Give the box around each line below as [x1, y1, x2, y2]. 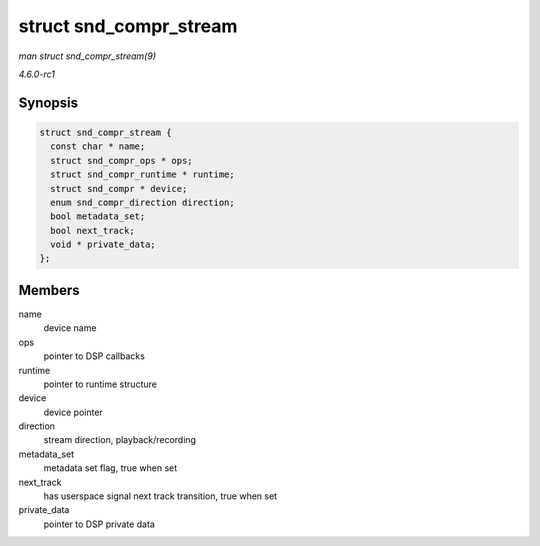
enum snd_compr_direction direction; [50, 196, 235, 208]
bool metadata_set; [50, 211, 146, 222]
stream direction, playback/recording [43, 434, 197, 446]
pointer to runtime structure [43, 378, 157, 390]
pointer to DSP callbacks [43, 350, 145, 362]
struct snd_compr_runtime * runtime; [50, 169, 235, 180]
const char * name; [50, 141, 146, 152]
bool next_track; [50, 225, 135, 236]
